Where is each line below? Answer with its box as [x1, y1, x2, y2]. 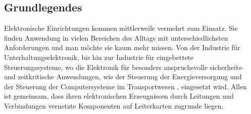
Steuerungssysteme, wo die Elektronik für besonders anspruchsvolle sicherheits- [4, 61, 244, 72]
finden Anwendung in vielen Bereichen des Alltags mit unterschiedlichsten [4, 32, 228, 43]
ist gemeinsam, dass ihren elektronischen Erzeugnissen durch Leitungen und [4, 91, 234, 101]
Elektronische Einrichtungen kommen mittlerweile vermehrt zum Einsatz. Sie [4, 23, 238, 33]
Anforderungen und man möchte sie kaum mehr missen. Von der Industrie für [4, 42, 241, 53]
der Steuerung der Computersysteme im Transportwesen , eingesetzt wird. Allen [4, 81, 247, 91]
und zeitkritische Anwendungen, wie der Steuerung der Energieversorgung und [4, 71, 242, 82]
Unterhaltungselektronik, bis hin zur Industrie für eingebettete [4, 52, 194, 62]
